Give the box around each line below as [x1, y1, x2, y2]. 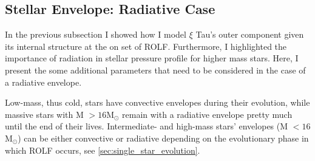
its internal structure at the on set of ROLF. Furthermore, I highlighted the [5, 39, 287, 52]
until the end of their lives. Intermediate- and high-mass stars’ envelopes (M [5, 120, 288, 132]
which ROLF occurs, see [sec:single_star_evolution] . [5, 143, 200, 156]
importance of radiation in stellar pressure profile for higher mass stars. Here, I [5, 52, 299, 64]
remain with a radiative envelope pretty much [122, 108, 293, 120]
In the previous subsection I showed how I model [5, 28, 186, 41]
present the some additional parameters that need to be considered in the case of [5, 63, 306, 76]
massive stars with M [5, 108, 84, 120]
